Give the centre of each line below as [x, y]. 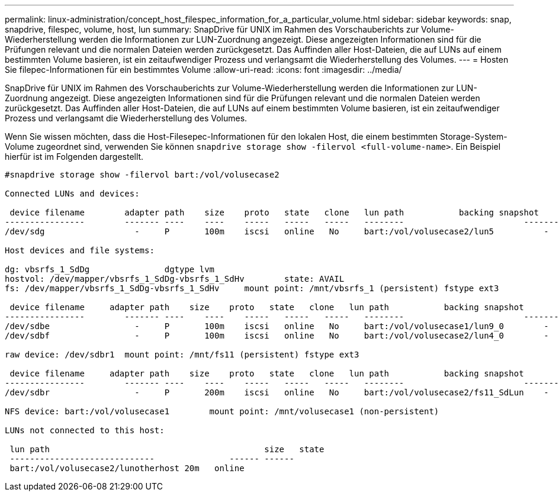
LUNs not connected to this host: [85, 430]
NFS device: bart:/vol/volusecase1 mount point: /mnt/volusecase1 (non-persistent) [222, 411]
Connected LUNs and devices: [72, 194]
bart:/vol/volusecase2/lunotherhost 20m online [127, 468]
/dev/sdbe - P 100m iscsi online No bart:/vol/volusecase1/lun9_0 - [277, 326]
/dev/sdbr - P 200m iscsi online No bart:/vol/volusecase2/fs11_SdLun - [277, 392]
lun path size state [167, 449]
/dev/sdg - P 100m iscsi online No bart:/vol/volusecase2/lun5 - [277, 231]
